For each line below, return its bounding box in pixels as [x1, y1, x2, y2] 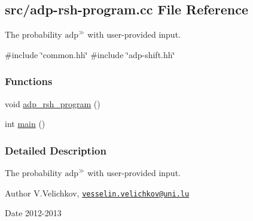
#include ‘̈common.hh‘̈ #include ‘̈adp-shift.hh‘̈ [5, 48, 175, 60]
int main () [5, 117, 45, 130]
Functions [5, 74, 53, 89]
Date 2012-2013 [5, 207, 62, 219]
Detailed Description [5, 143, 106, 158]
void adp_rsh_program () [5, 97, 100, 110]
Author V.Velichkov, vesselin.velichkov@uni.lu [5, 186, 190, 199]
